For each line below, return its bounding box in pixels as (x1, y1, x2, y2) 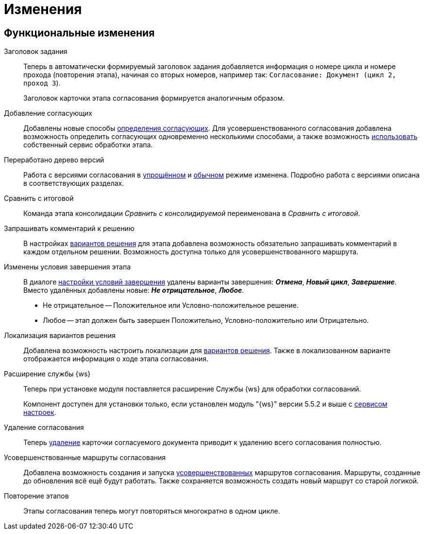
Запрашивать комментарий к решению (4, 224, 135, 233)
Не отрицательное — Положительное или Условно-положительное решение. (43, 301, 299, 310)
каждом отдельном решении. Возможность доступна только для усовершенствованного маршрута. (23, 248, 358, 256)
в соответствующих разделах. (23, 179, 124, 188)
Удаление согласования (4, 423, 84, 432)
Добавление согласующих (4, 109, 93, 118)
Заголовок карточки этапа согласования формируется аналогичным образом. (23, 94, 285, 103)
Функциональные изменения (4, 26, 155, 39)
